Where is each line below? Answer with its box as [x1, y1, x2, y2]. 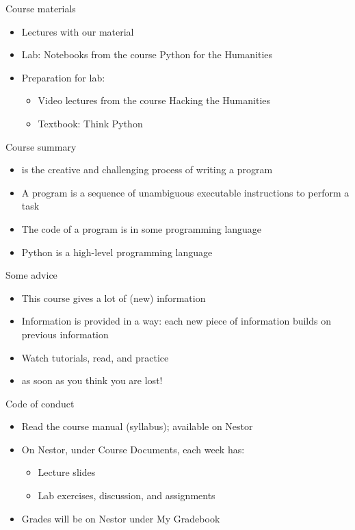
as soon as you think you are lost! [21, 373, 163, 388]
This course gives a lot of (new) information [21, 290, 206, 305]
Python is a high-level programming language [21, 244, 213, 259]
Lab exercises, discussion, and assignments [38, 488, 215, 503]
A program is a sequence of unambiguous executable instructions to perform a [21, 185, 350, 199]
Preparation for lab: [21, 70, 105, 84]
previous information [21, 327, 109, 341]
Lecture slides [38, 465, 96, 479]
